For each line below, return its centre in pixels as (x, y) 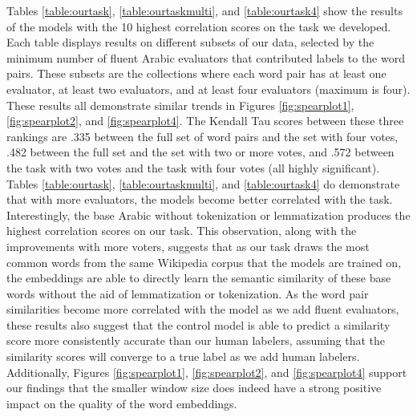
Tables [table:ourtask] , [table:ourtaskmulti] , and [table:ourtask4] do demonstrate (203, 183)
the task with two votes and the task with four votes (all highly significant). (193, 167)
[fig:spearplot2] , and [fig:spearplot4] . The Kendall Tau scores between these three (205, 121)
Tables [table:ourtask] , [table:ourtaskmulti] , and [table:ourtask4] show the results (204, 10)
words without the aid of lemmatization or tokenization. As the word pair (188, 293)
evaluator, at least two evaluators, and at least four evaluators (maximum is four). (208, 89)
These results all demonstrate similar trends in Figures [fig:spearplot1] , (180, 105)
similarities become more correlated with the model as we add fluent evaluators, (203, 309)
